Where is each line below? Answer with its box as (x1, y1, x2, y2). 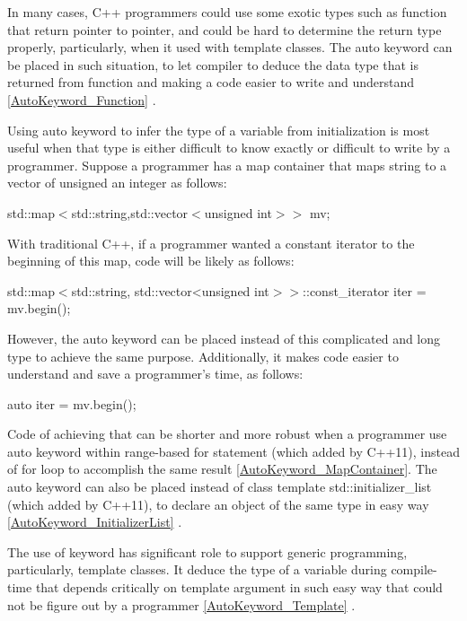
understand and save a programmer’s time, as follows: (7, 364, 304, 383)
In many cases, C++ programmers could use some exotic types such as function (7, 3, 447, 21)
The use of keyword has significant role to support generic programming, (7, 542, 408, 561)
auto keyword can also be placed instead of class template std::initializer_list (7, 477, 432, 496)
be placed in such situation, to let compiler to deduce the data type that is (7, 55, 419, 74)
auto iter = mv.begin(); (7, 394, 137, 413)
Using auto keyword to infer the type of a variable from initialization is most (7, 120, 430, 139)
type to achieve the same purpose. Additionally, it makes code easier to (7, 346, 399, 365)
